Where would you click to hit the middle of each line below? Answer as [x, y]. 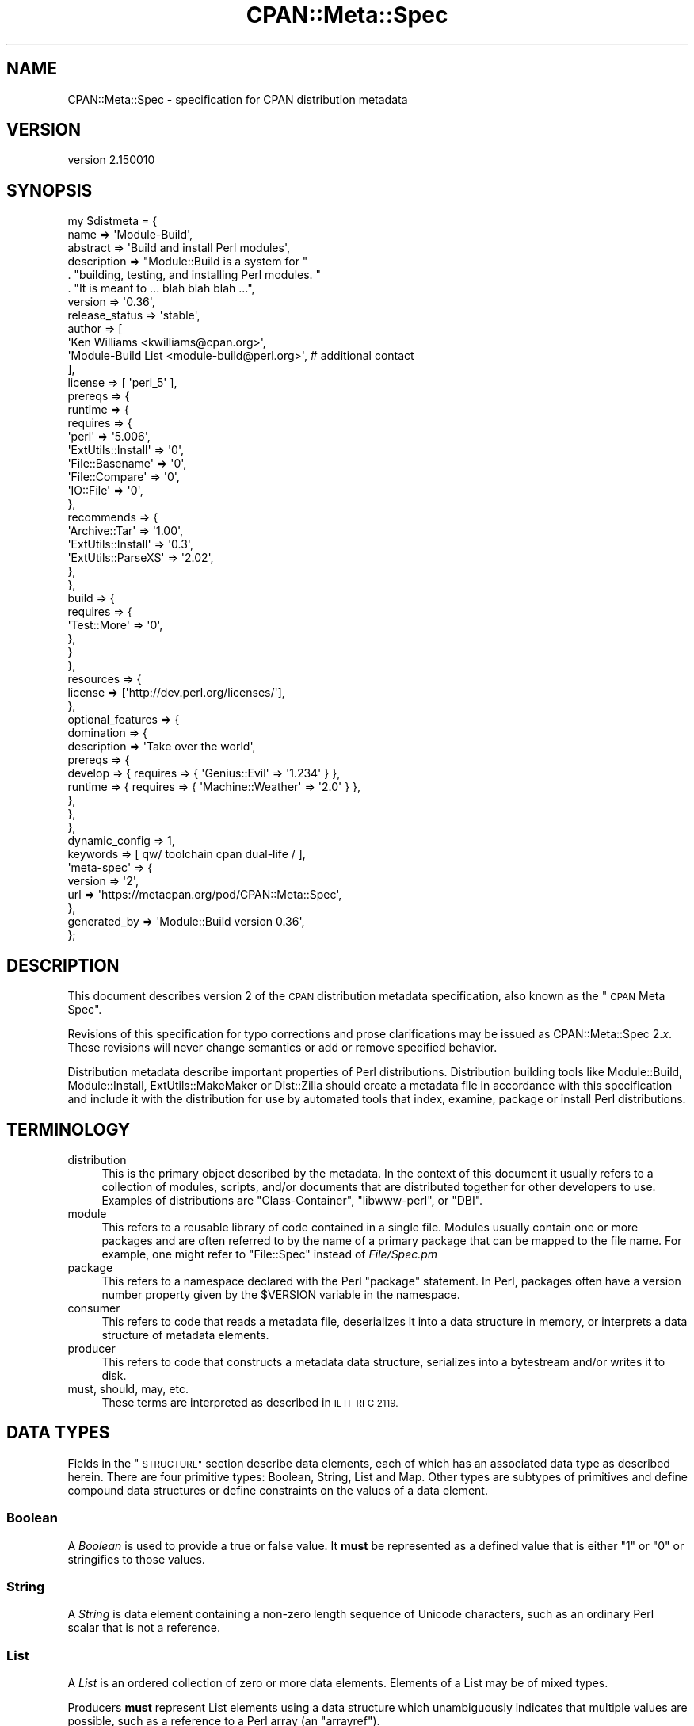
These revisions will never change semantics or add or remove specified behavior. [282, 1048]
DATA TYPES [58, 1433]
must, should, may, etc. [128, 1388]
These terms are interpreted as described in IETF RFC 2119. [250, 1402]
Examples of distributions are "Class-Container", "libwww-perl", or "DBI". [292, 1200]
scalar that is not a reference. [144, 1628]
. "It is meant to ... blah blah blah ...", [161, 288]
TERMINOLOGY [69, 1129]
